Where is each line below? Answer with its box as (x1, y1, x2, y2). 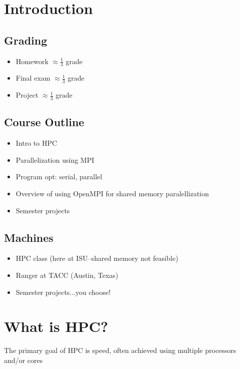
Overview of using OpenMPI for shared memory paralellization (15, 188, 209, 199)
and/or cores (4, 354, 43, 365)
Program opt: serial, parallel (15, 171, 102, 182)
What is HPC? (4, 316, 108, 336)
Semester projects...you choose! (15, 286, 111, 297)
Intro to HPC (15, 138, 57, 148)
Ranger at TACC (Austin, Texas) (15, 270, 118, 280)
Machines (4, 229, 53, 245)
